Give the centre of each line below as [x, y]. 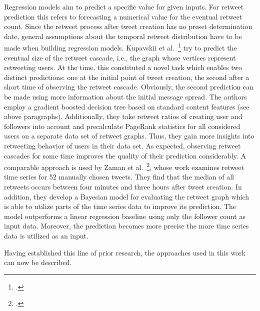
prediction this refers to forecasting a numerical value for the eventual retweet [123, 16]
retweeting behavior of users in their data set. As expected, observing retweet [122, 145]
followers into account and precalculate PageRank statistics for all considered [122, 126]
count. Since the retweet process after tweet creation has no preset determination [128, 26]
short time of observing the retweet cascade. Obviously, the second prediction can [129, 87]
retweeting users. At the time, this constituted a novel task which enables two [123, 67]
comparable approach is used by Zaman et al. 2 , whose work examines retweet [124, 166]
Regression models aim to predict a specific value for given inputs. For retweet [124, 6]
